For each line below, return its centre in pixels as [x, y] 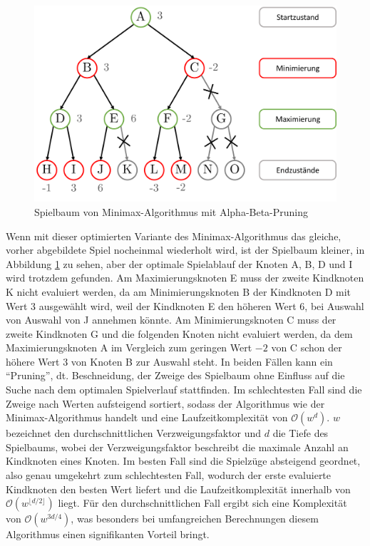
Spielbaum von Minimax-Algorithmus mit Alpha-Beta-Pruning [171, 211]
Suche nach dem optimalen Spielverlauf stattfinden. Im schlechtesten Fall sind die [184, 390]
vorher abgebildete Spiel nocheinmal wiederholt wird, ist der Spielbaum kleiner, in [185, 250]
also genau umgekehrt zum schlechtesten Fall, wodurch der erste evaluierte [169, 475]
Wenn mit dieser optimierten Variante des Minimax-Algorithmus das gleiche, [174, 236]
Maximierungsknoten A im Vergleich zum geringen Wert [129, 347]
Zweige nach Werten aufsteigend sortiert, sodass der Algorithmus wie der [165, 403]
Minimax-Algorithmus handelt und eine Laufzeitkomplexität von [147, 417]
